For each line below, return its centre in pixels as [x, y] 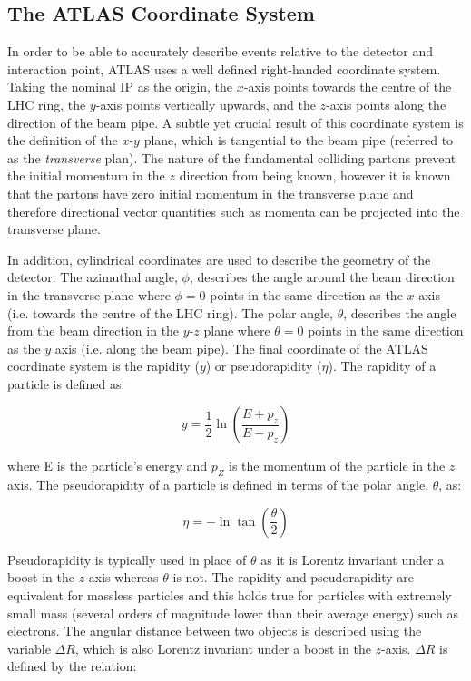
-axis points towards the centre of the [348, 87]
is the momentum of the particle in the [337, 466]
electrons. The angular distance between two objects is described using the [215, 631]
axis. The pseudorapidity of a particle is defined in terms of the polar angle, [218, 485]
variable [29, 648]
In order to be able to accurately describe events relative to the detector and [220, 51]
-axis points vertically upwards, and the [206, 104]
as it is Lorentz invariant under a [353, 559]
